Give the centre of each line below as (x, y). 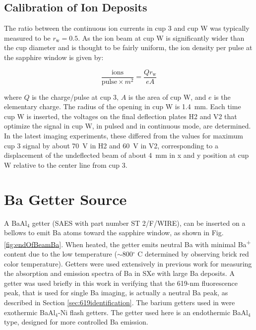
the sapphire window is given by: (54, 57)
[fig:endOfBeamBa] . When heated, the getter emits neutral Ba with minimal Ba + (128, 243)
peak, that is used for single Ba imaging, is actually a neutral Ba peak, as (116, 293)
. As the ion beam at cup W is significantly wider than (161, 37)
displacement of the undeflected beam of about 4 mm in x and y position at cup (127, 155)
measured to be (27, 37)
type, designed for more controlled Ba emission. (76, 322)
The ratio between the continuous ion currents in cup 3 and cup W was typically (127, 28)
